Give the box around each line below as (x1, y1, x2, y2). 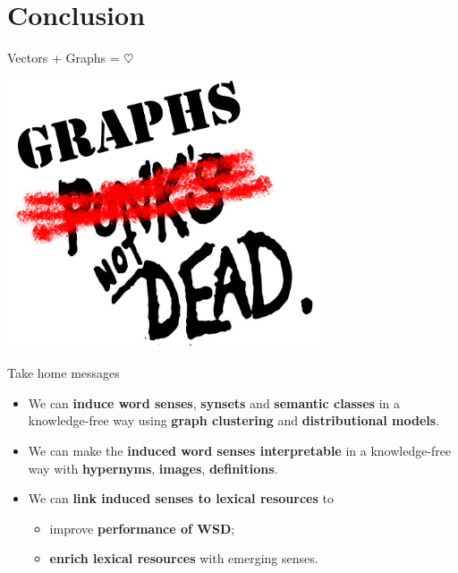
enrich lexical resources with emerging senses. (49, 549, 318, 568)
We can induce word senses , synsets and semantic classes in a (28, 393, 400, 412)
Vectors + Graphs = (7, 48, 120, 67)
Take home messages (7, 363, 120, 382)
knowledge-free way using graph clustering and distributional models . (28, 411, 440, 430)
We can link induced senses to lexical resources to (28, 489, 334, 508)
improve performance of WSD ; (49, 518, 235, 537)
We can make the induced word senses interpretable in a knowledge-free (28, 441, 452, 460)
